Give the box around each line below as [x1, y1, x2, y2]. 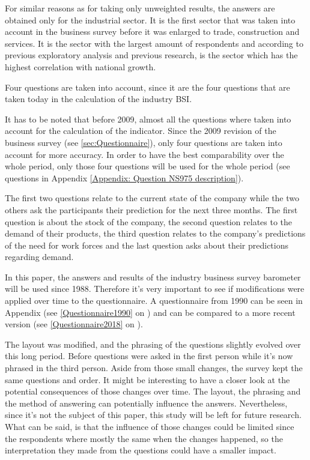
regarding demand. [5, 250, 74, 263]
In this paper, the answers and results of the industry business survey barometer [5, 270, 301, 283]
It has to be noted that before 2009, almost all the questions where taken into [5, 112, 291, 125]
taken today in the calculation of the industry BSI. [5, 92, 192, 105]
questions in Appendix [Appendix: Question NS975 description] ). [5, 171, 244, 184]
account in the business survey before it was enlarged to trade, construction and [5, 25, 300, 38]
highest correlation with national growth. [5, 60, 156, 73]
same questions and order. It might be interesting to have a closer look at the [5, 373, 290, 386]
